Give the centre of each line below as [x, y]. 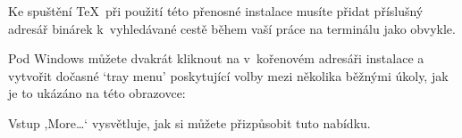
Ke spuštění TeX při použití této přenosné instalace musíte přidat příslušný [216, 11]
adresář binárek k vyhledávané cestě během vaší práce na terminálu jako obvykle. [232, 28]
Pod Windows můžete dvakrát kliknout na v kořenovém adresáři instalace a [216, 58]
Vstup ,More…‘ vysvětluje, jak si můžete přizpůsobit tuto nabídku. [189, 122]
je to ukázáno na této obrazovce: [97, 93]
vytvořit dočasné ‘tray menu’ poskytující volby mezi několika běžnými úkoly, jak [228, 75]
